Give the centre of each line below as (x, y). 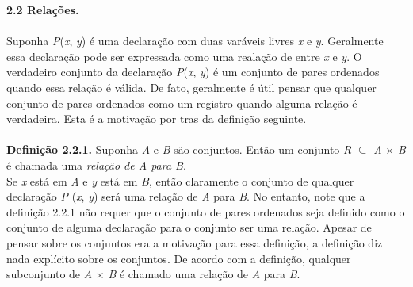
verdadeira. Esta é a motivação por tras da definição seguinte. (157, 119)
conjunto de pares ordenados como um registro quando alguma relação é (182, 103)
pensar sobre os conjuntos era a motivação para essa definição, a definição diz (195, 242)
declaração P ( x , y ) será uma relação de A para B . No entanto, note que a (186, 196)
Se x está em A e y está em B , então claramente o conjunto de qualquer (180, 180)
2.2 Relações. (43, 10)
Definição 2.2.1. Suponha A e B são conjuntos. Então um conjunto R (179, 149)
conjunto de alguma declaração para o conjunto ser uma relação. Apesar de (189, 227)
